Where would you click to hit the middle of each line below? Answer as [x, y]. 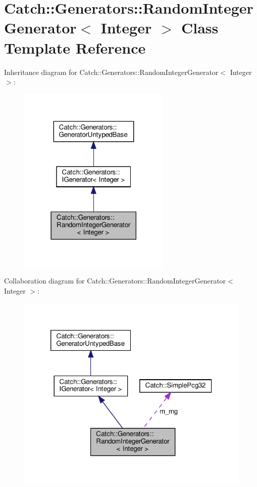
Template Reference [75, 47]
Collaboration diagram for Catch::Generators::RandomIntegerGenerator [115, 281]
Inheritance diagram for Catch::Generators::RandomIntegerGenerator [111, 72]
